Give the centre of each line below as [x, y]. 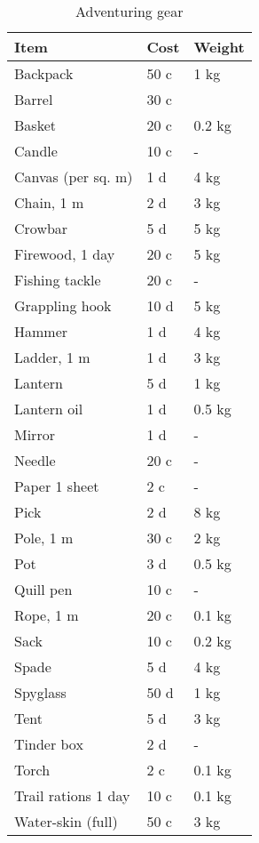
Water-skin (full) [66, 821]
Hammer [41, 331]
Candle [36, 151]
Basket [35, 125]
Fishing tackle [58, 280]
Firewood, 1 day [65, 254]
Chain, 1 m [49, 202]
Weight [219, 47]
